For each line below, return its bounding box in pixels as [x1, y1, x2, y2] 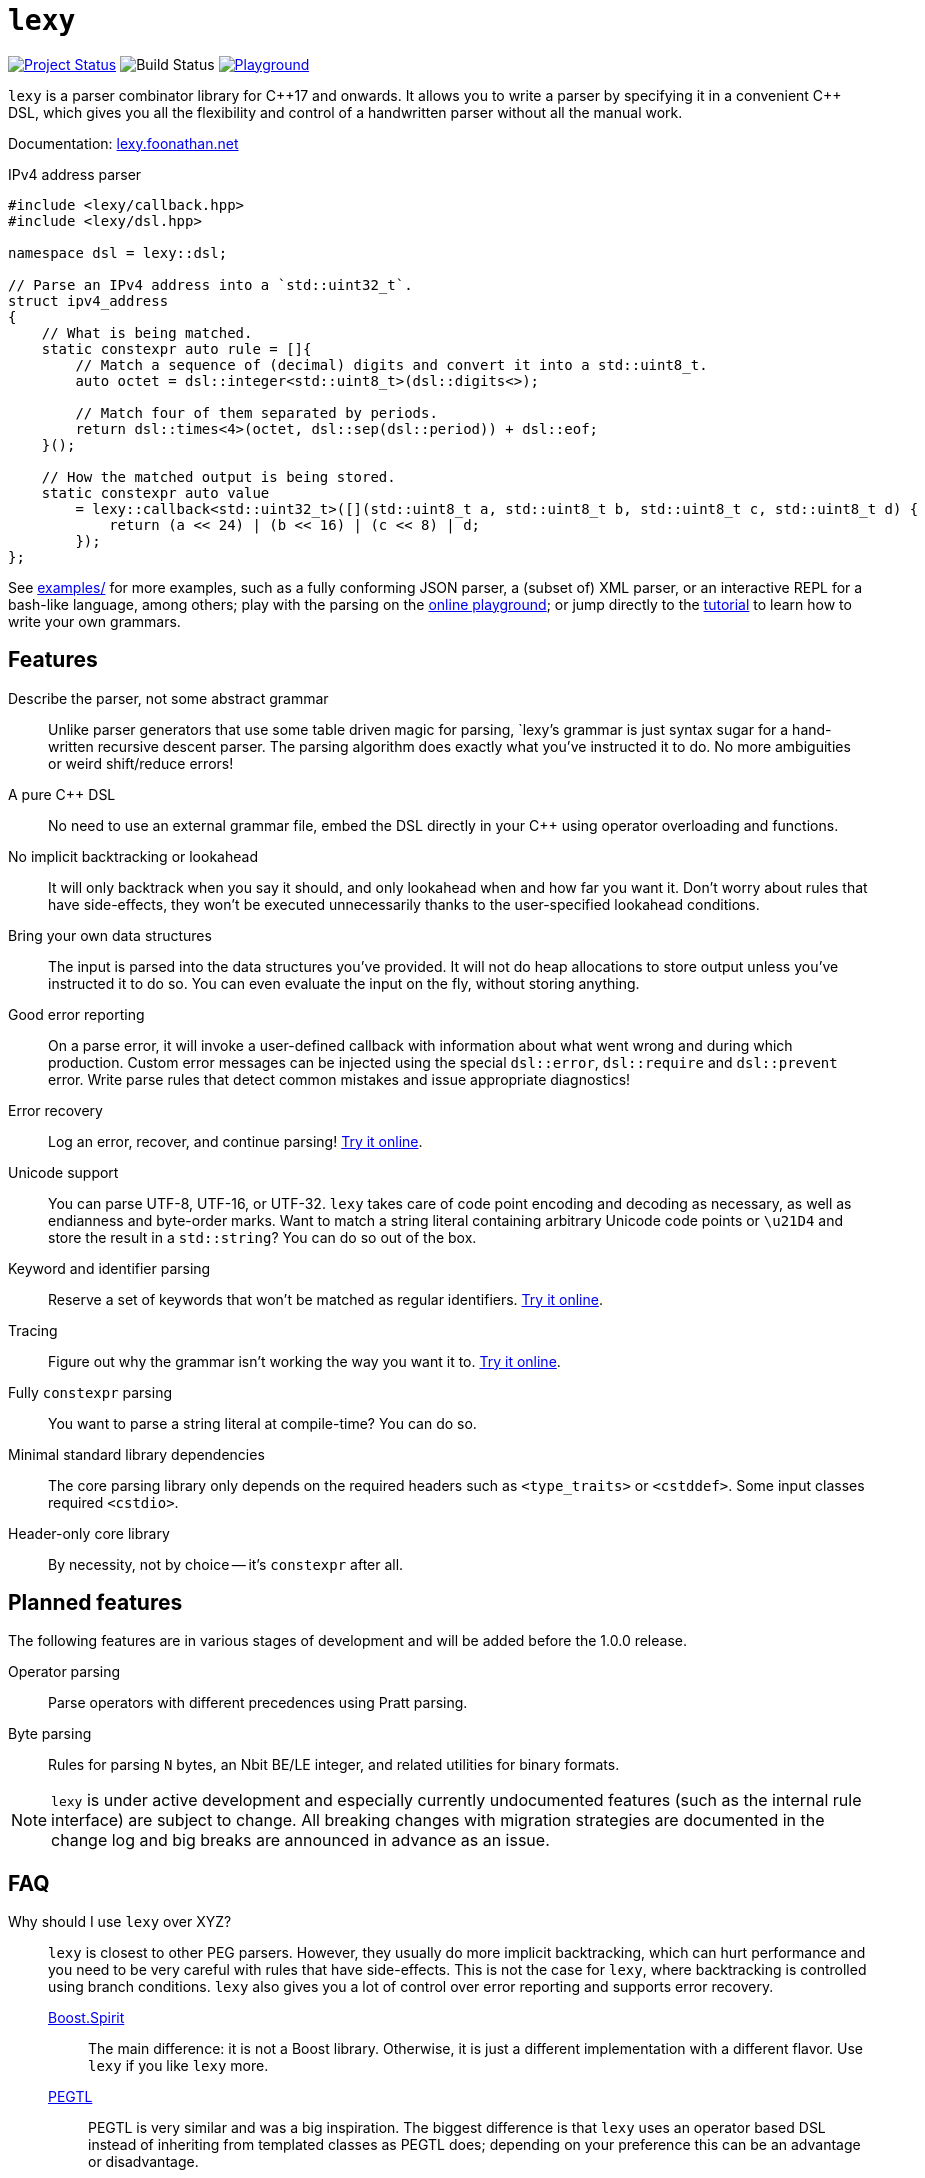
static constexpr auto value [41, 484, 270, 501]
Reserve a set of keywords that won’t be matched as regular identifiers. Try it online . [48, 1290, 603, 1308]
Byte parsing [8, 1725, 92, 1743]
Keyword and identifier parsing [8, 1259, 211, 1277]
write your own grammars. [8, 612, 181, 630]
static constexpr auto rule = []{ [41, 340, 312, 357]
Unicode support [8, 1163, 119, 1181]
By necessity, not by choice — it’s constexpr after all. [48, 1555, 404, 1573]
